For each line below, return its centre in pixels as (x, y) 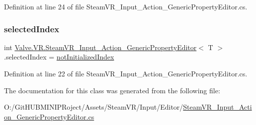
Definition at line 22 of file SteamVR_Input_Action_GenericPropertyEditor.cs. (126, 73)
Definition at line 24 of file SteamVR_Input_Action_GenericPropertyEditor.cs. (126, 6)
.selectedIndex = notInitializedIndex (59, 57)
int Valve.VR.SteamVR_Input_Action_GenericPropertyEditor (100, 47)
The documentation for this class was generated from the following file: (112, 90)
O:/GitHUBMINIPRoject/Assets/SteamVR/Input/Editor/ (94, 107)
